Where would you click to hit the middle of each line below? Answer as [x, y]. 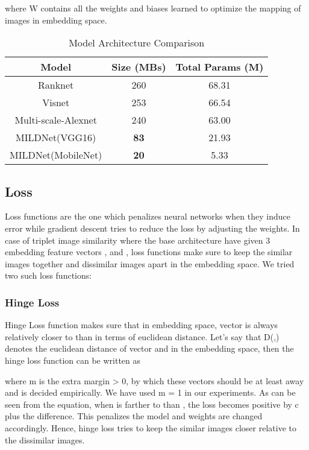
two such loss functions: [48, 275]
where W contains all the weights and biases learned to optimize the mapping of [153, 8]
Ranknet [56, 85]
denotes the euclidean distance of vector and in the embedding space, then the [149, 348]
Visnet [56, 103]
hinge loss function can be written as [73, 360]
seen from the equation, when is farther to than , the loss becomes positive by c [152, 404]
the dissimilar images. [45, 439]
